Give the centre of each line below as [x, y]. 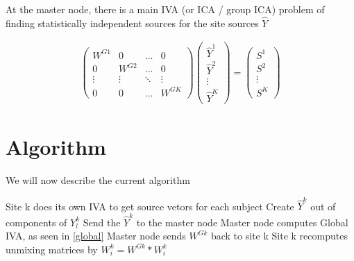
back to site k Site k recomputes [279, 236]
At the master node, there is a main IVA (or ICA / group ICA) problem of [165, 9]
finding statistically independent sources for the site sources [132, 23]
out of [323, 206]
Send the [102, 222]
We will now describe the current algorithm [98, 179]
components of [36, 222]
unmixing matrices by [52, 249]
